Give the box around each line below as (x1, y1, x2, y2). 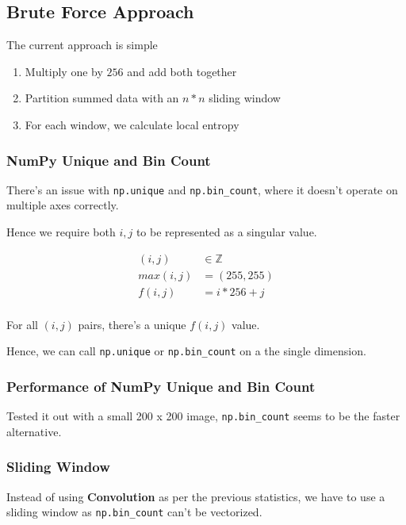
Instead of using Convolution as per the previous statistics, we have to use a (6, 488, 385, 504)
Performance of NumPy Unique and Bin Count (6, 376, 316, 396)
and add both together (127, 63, 237, 79)
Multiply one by (25, 63, 103, 79)
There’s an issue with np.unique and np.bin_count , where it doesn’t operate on (6, 181, 398, 197)
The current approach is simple (6, 36, 158, 53)
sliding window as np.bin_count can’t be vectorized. (6, 504, 262, 520)
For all (6, 316, 38, 332)
